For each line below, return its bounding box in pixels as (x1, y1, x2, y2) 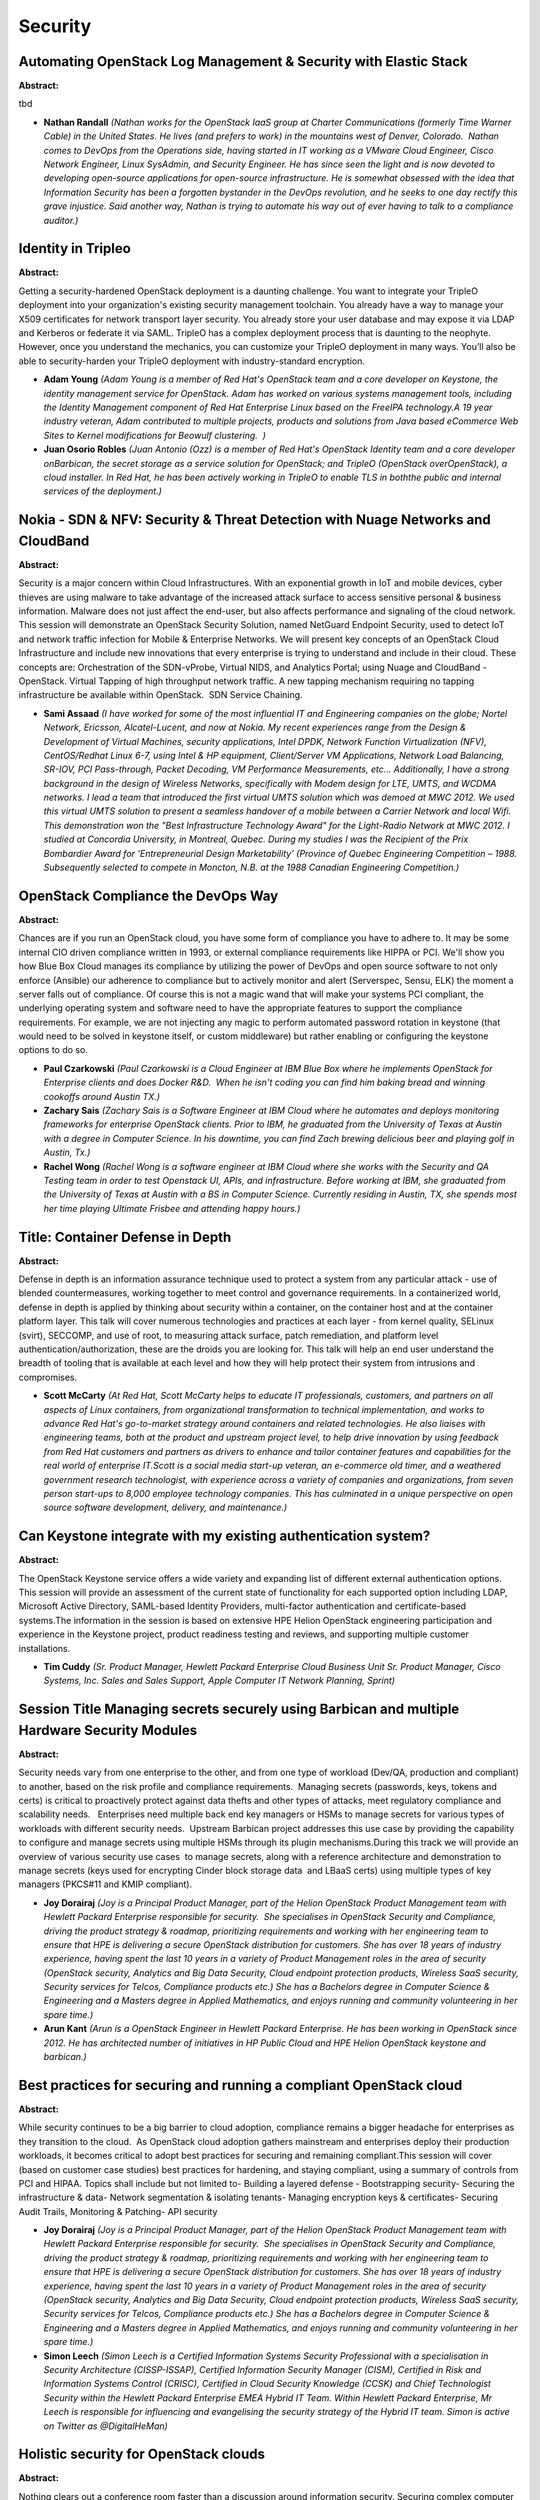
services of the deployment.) (43, 485, 162, 497)
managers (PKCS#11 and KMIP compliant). (18, 1878, 193, 1890)
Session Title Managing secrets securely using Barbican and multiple (18, 1701, 460, 1718)
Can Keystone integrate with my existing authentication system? (18, 1528, 431, 1545)
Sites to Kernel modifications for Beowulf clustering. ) (43, 429, 267, 441)
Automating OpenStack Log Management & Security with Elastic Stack (18, 53, 469, 70)
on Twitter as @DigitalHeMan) (43, 2420, 169, 2432)
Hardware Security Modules (18, 1721, 198, 1739)
